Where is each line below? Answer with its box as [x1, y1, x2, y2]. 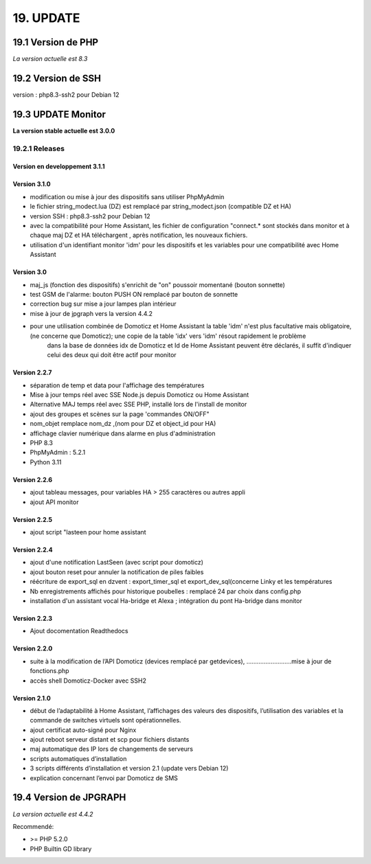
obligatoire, [319, 322, 352, 330]
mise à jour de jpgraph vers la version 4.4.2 [30, 309, 153, 317]
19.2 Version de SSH [12, 72, 102, 84]
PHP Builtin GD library [30, 845, 92, 853]
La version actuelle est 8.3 [12, 55, 88, 63]
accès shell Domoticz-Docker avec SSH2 [30, 677, 147, 685]
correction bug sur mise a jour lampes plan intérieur [30, 299, 177, 308]
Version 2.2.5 [12, 515, 53, 523]
